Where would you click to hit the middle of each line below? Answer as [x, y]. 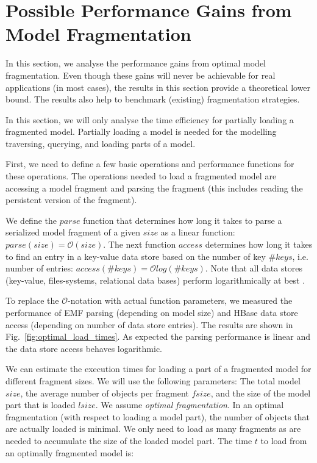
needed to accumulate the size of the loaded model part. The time [129, 440]
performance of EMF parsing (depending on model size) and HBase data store [152, 312]
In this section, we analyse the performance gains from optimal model [136, 63]
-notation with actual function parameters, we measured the [180, 300]
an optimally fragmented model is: [70, 452]
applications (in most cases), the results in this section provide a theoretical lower [158, 87]
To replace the [32, 300]
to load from [284, 440]
